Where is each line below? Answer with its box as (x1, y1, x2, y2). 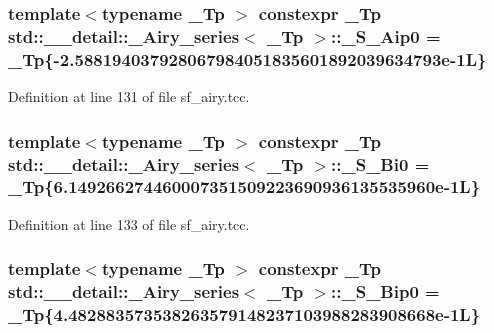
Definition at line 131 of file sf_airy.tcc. (8, 86, 250, 107)
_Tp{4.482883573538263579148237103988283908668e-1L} (8, 302, 481, 327)
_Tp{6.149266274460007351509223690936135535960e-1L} (8, 174, 481, 199)
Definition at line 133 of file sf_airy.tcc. (8, 213, 250, 234)
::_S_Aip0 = (331, 23, 441, 48)
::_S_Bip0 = (331, 279, 440, 304)
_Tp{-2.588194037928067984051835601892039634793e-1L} (8, 46, 487, 71)
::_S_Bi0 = (331, 151, 430, 176)
